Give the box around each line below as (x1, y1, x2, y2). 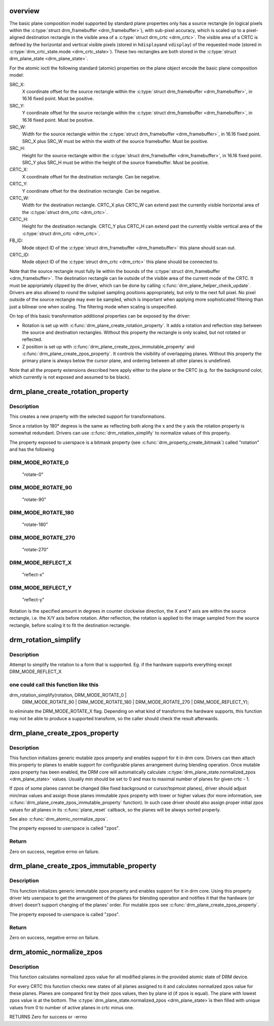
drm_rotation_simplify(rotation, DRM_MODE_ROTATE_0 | (9, 692, 127, 698)
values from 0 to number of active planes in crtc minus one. (9, 1004, 134, 1010)
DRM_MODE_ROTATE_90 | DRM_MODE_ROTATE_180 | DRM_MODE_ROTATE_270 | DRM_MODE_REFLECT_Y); (22, 699, 249, 705)
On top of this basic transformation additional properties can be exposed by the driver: (9, 313, 191, 319)
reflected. (22, 336, 43, 342)
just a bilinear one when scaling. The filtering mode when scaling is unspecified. (9, 303, 177, 309)
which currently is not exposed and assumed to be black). (9, 374, 131, 380)
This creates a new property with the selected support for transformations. (9, 413, 166, 419)
